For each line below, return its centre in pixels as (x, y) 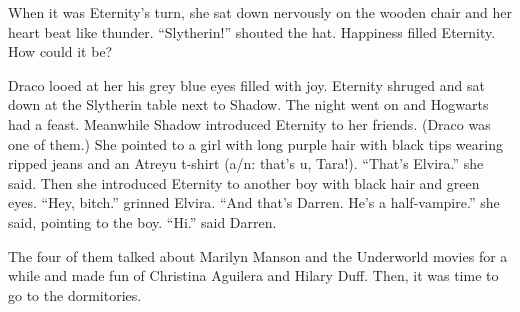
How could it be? (60, 51)
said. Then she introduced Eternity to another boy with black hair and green (244, 182)
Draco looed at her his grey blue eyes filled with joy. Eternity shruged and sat (246, 84)
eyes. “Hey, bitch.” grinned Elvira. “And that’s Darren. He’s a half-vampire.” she (254, 202)
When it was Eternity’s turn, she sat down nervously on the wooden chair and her (260, 12)
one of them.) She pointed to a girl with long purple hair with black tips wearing (255, 143)
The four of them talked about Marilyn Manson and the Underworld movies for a (258, 255)
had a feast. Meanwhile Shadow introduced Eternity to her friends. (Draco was (249, 123)
